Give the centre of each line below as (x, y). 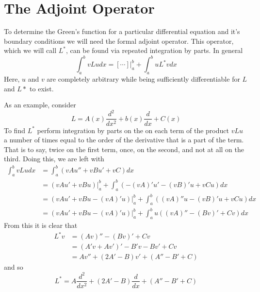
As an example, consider (40, 105)
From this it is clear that (41, 225)
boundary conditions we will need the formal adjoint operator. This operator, (119, 41)
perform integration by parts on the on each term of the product (133, 130)
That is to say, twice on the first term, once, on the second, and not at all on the (124, 149)
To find (15, 130)
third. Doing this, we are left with (54, 159)
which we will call (30, 50)
